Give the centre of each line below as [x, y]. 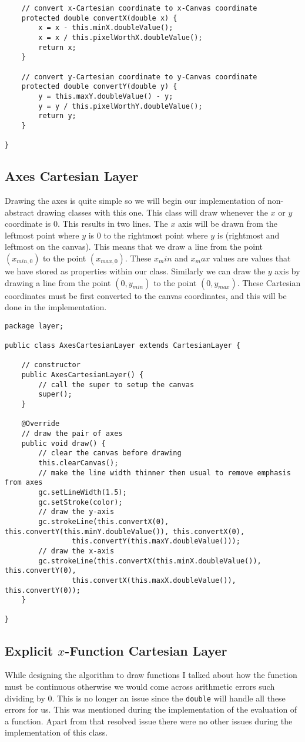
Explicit [29, 650]
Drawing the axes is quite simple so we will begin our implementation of [135, 201]
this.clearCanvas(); [78, 463]
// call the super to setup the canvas [116, 385]
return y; [57, 116]
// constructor [51, 365]
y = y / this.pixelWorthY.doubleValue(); [120, 106]
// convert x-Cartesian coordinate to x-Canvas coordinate [139, 8]
